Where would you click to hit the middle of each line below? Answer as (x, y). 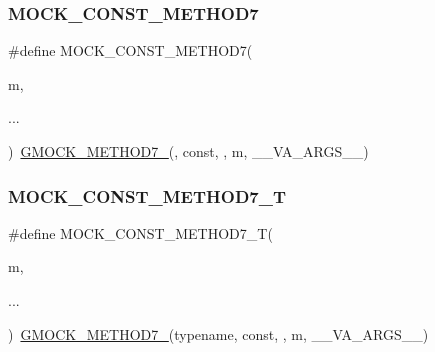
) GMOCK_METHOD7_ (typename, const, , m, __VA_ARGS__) (218, 333)
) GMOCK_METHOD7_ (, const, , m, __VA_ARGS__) (188, 151)
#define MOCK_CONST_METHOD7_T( (140, 232)
